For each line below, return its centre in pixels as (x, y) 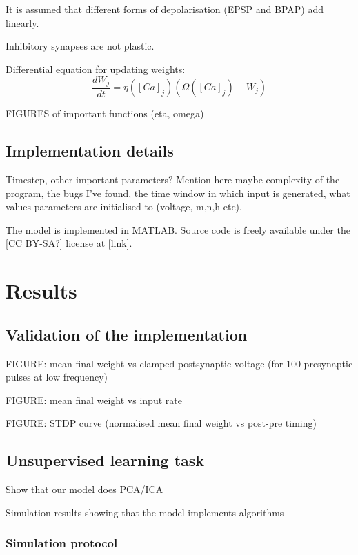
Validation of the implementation (127, 334)
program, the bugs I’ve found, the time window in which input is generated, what (178, 193)
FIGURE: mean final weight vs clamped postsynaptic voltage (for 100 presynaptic (179, 363)
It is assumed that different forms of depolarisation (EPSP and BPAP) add (165, 9)
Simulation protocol (62, 543)
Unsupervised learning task (105, 460)
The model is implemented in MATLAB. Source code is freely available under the (178, 229)
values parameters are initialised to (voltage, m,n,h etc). (124, 206)
